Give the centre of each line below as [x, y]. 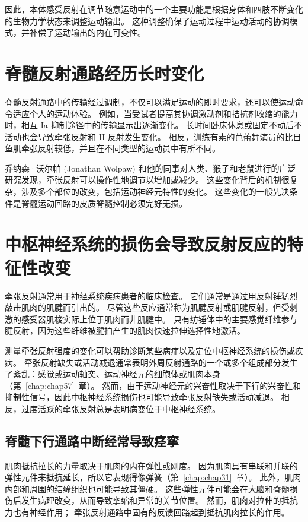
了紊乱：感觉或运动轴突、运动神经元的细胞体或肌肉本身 [113, 374]
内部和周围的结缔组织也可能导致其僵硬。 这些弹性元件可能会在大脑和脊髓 [147, 488]
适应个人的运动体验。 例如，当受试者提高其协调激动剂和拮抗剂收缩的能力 [155, 113]
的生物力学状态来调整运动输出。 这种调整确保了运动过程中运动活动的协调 [147, 20]
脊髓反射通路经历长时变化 [105, 73]
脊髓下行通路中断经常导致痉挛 [92, 440]
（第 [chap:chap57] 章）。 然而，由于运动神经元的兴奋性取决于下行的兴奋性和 [153, 385]
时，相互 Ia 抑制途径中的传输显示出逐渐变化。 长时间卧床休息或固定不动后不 [154, 125]
